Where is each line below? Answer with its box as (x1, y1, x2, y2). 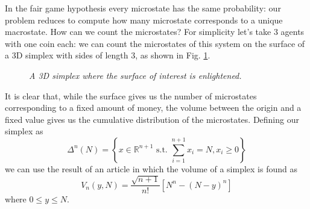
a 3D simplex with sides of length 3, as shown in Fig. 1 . (5, 49, 210, 61)
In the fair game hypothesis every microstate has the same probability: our (5, 2, 281, 14)
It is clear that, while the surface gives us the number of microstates (5, 89, 257, 102)
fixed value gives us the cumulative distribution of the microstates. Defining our (5, 113, 299, 125)
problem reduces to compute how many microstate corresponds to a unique (5, 13, 283, 26)
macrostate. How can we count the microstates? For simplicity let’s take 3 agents (5, 25, 305, 38)
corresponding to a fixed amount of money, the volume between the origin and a (5, 101, 302, 114)
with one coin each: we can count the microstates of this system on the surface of (5, 37, 305, 49)
